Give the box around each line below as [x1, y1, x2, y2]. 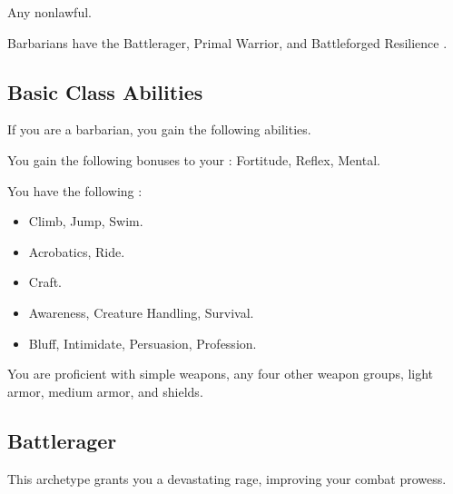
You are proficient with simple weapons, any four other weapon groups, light [7, 364, 434, 383]
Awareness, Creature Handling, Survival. [28, 302, 254, 321]
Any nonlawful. [7, 3, 92, 21]
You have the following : [7, 181, 143, 200]
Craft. [28, 272, 63, 291]
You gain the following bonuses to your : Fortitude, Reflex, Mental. [7, 150, 380, 169]
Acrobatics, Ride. [28, 242, 125, 261]
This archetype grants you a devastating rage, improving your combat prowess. [7, 469, 447, 488]
